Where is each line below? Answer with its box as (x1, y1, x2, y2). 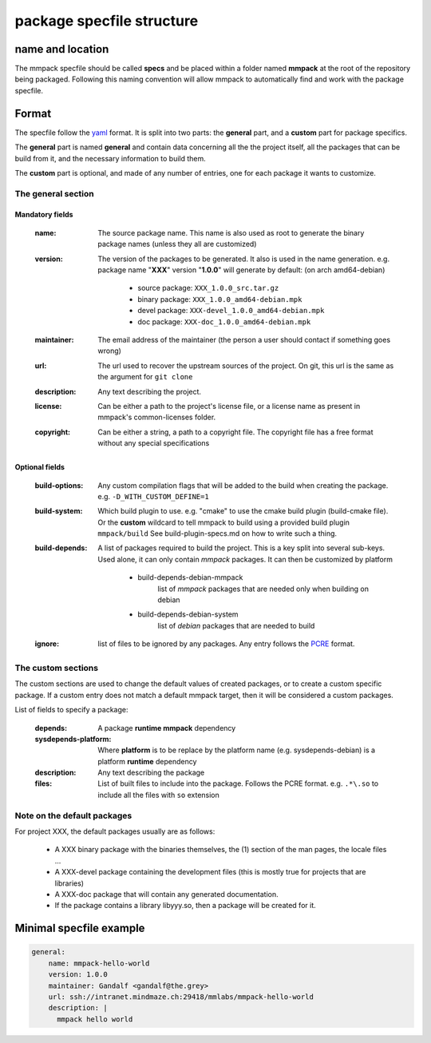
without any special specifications (97, 438, 210, 448)
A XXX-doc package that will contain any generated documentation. (54, 889, 279, 898)
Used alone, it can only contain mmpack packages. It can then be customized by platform (97, 554, 393, 564)
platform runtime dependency (97, 756, 197, 766)
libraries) (54, 878, 84, 888)
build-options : (34, 480, 84, 490)
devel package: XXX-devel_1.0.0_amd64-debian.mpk (137, 306, 325, 315)
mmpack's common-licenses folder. (97, 412, 216, 422)
